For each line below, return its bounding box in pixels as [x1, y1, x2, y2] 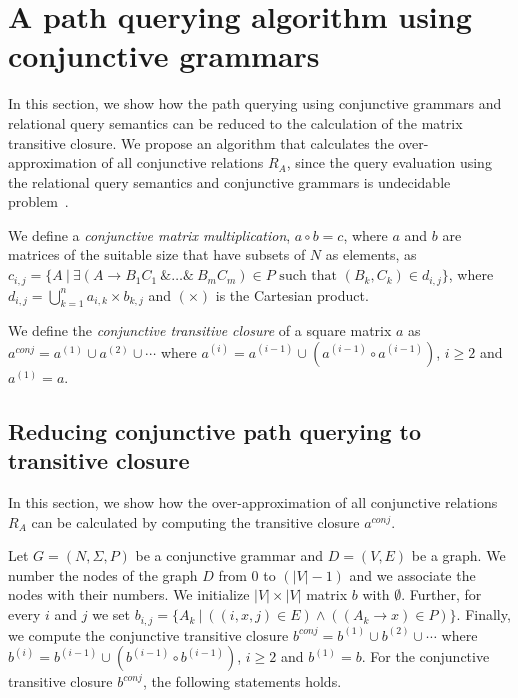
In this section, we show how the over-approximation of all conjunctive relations [8, 492, 498, 513]
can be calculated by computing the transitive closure [31, 511, 360, 532]
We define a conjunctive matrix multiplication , [8, 224, 291, 245]
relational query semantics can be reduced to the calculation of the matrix [8, 112, 463, 133]
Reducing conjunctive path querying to [8, 415, 422, 446]
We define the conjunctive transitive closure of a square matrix [8, 320, 392, 341]
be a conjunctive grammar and [135, 545, 324, 566]
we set [92, 604, 130, 625]
